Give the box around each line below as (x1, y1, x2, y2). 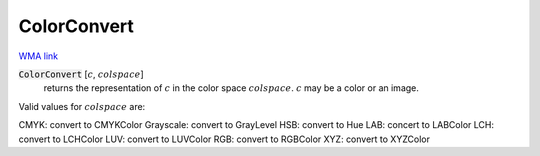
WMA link (18, 50, 59, 62)
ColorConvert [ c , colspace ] (18, 68, 144, 80)
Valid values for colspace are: (18, 100, 146, 112)
